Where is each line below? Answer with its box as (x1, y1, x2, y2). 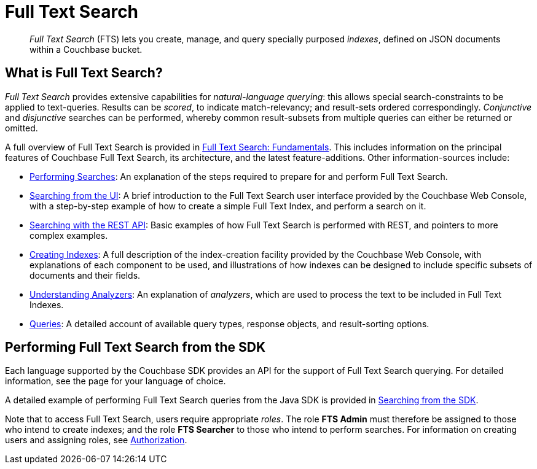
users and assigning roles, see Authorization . (5, 435, 187, 446)
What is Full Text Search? (5, 65, 163, 81)
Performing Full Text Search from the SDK (5, 339, 266, 355)
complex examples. (29, 230, 108, 241)
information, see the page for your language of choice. (5, 376, 226, 387)
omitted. (5, 122, 38, 133)
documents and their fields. (29, 269, 141, 281)
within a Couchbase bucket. (29, 44, 143, 55)
